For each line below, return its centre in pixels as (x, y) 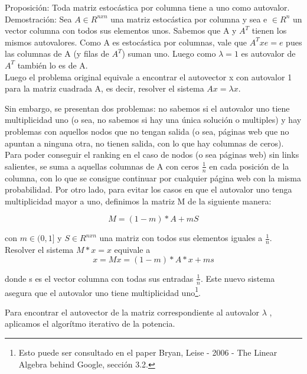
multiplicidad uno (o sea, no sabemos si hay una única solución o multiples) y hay (153, 120)
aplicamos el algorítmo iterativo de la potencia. (90, 323)
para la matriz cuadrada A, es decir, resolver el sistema (104, 88)
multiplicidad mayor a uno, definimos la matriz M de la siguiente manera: (138, 201)
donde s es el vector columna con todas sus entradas (99, 278)
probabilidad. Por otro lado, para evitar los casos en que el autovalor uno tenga (148, 189)
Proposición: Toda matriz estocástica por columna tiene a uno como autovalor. (147, 7)
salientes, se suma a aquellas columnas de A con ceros (102, 166)
